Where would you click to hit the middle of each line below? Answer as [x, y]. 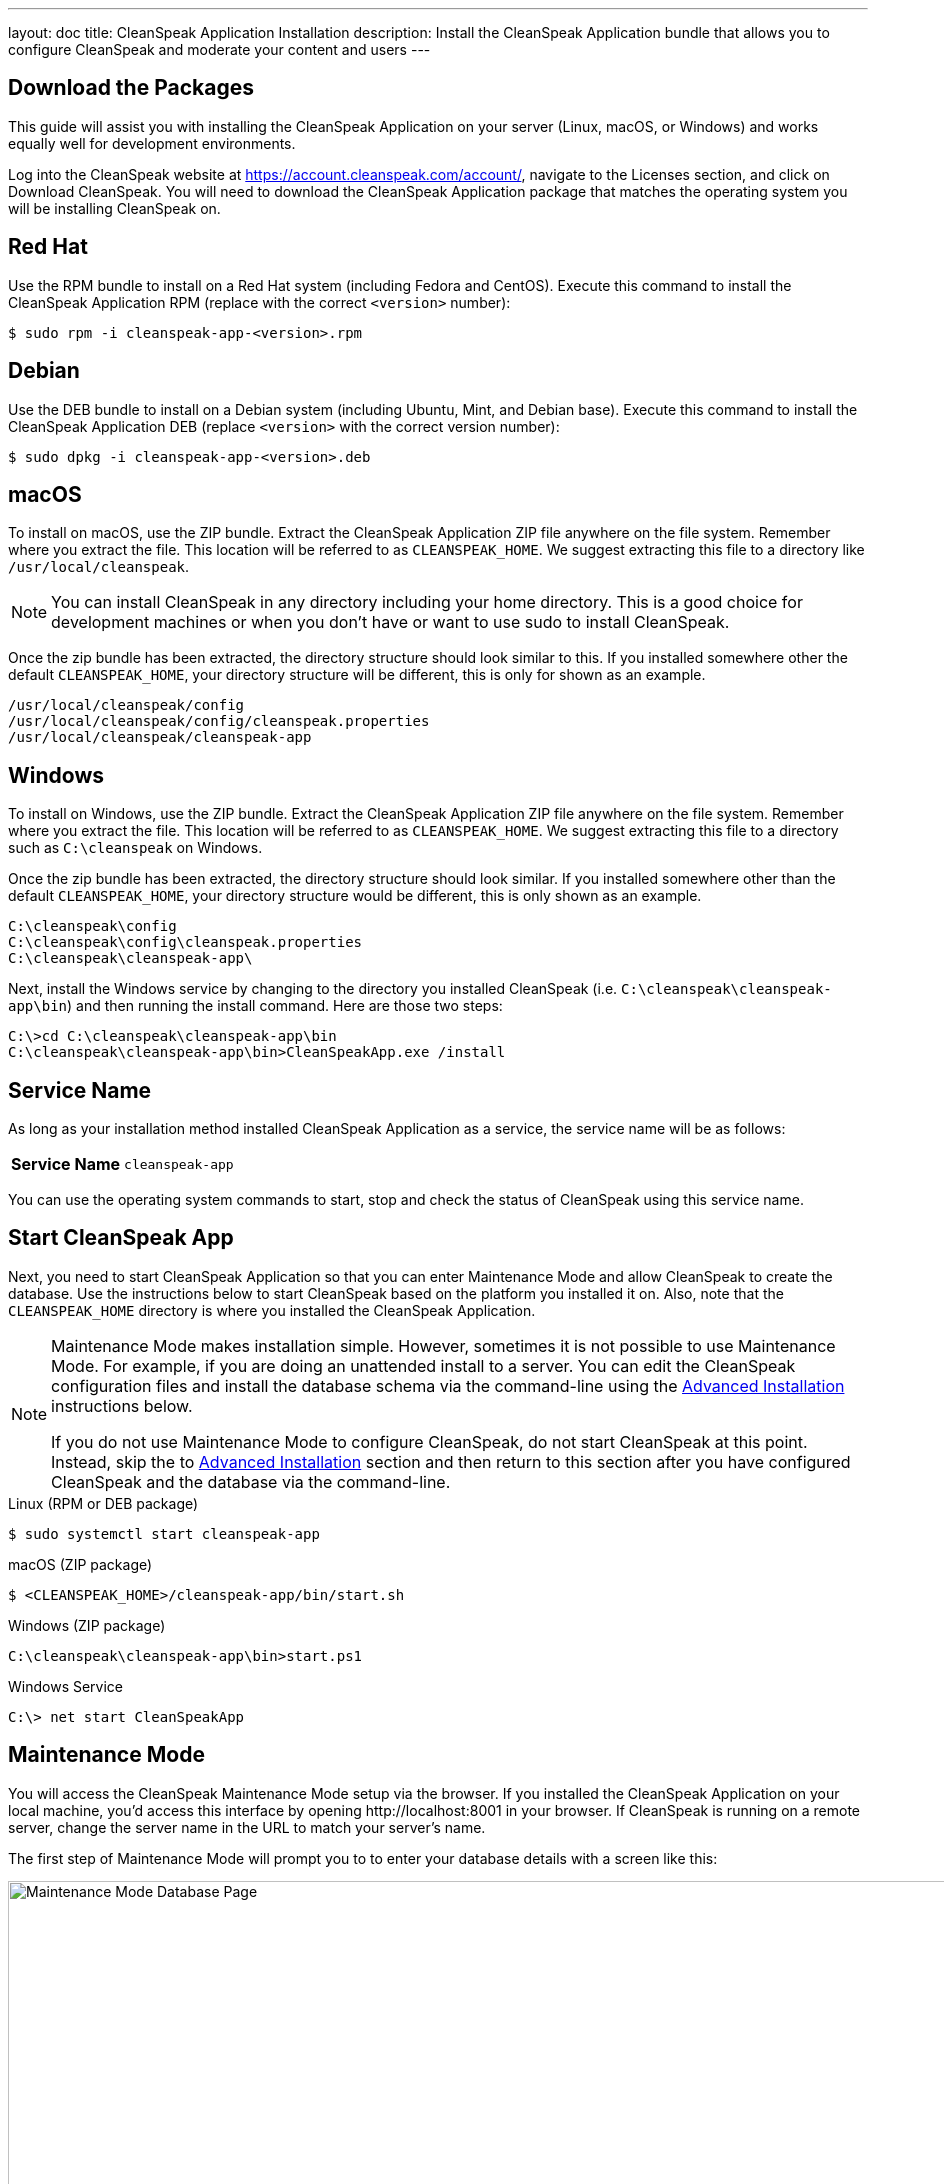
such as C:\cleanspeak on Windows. [135, 848]
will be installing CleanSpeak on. [114, 208]
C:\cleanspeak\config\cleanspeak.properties [185, 942]
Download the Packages [131, 88]
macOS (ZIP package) [80, 1564]
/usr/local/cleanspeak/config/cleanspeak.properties [219, 721]
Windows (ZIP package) [87, 1625]
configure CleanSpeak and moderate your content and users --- [219, 49]
